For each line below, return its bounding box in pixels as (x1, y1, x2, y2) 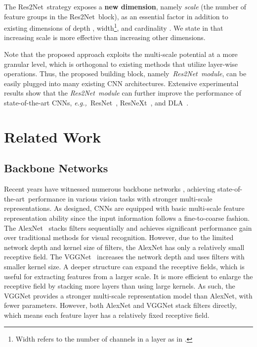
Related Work (4, 126, 101, 147)
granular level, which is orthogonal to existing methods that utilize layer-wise (4, 58, 238, 69)
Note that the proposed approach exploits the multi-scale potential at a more (4, 49, 238, 59)
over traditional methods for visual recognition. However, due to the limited (4, 232, 234, 243)
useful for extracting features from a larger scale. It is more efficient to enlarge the (4, 271, 253, 281)
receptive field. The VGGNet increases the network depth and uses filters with (4, 251, 245, 262)
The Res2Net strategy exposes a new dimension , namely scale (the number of (4, 1, 247, 11)
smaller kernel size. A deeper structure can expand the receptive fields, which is (4, 261, 245, 271)
